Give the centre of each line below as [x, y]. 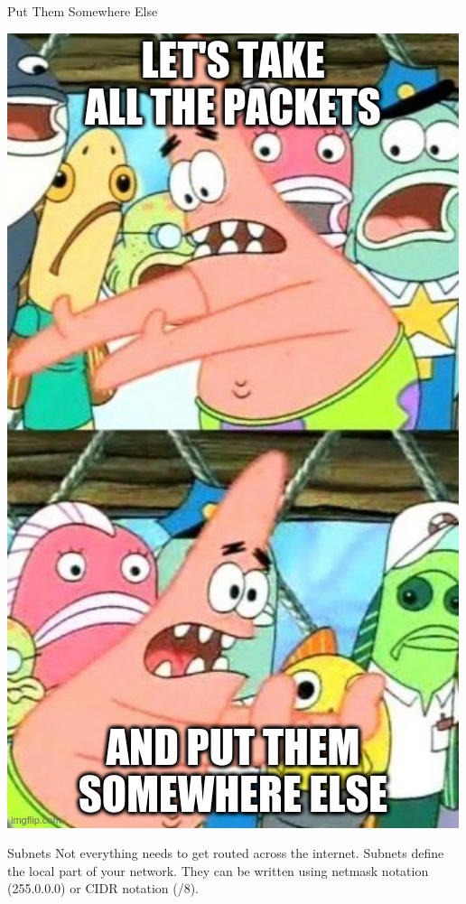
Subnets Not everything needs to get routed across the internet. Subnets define [226, 853]
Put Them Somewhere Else [83, 11]
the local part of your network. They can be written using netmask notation [218, 870]
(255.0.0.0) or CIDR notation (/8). [103, 888]
